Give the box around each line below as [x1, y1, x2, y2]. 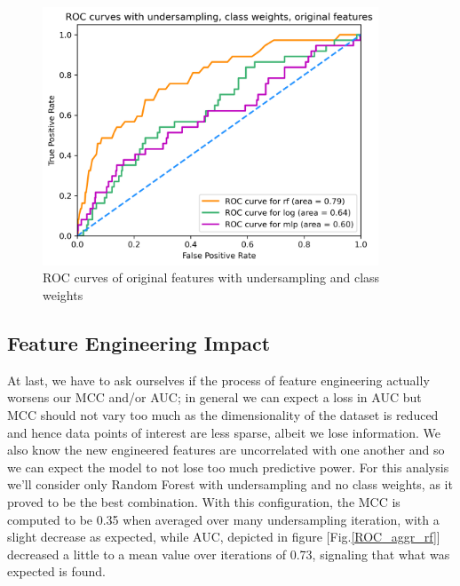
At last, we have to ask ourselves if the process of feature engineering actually [7, 370, 430, 389]
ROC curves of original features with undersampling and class [43, 268, 380, 287]
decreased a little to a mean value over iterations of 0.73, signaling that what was [7, 544, 450, 563]
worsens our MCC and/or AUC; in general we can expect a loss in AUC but [7, 388, 422, 407]
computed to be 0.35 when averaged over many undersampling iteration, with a [7, 510, 440, 528]
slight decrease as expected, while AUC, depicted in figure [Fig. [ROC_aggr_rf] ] [7, 527, 440, 546]
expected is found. [7, 562, 106, 581]
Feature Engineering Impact [7, 329, 271, 356]
